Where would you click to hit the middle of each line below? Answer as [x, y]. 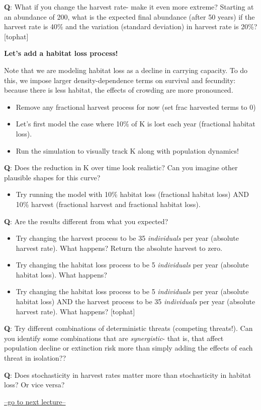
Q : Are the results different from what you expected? [86, 221]
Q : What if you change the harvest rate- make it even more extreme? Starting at [129, 7]
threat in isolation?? [35, 358]
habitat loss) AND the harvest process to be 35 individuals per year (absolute [136, 301]
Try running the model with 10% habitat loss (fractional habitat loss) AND [132, 194]
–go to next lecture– [35, 401]
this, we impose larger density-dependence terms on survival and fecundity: [120, 80]
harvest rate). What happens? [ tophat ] [75, 311]
